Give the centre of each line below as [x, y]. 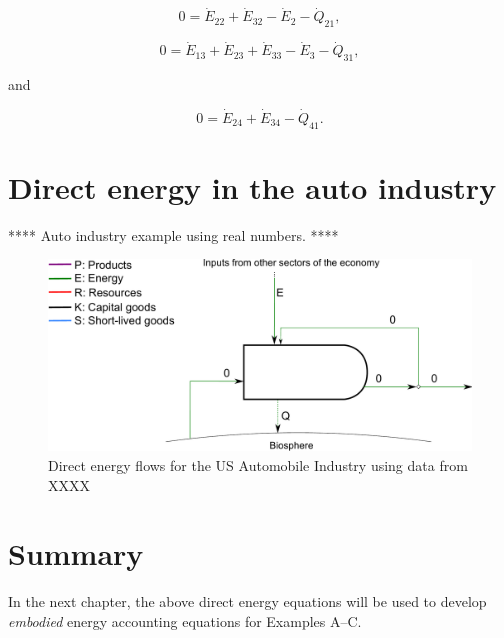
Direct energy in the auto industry [252, 186]
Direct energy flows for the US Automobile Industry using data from [258, 465]
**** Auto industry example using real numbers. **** [173, 234]
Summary [76, 553]
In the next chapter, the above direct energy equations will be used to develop [247, 601]
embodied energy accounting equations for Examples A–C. [185, 620]
